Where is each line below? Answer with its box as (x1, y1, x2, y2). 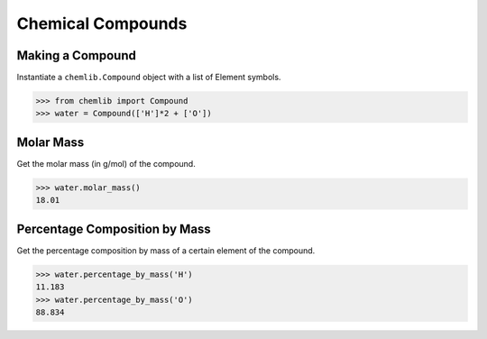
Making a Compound (16, 48, 137, 63)
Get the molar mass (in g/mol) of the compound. (16, 158, 196, 169)
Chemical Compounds (16, 14, 188, 33)
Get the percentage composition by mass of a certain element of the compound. (16, 244, 316, 256)
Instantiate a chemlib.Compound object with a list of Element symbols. (16, 72, 281, 83)
